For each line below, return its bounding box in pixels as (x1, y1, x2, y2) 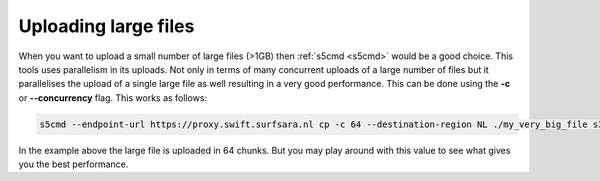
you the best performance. (18, 158, 129, 170)
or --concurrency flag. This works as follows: (18, 91, 208, 104)
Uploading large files (18, 15, 195, 37)
